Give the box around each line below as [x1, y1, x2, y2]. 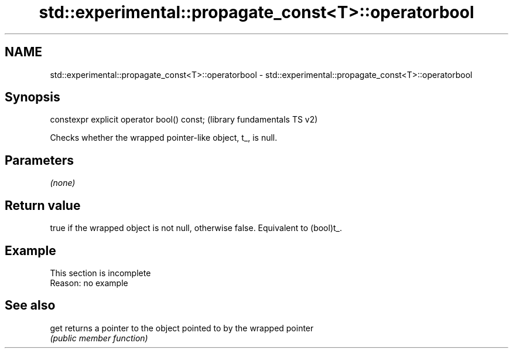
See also [5, 298, 56, 313]
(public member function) [50, 332, 148, 343]
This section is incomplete [50, 267, 151, 278]
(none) [50, 178, 76, 188]
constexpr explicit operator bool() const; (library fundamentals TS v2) [50, 114, 318, 125]
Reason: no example [50, 277, 128, 288]
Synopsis [5, 90, 60, 105]
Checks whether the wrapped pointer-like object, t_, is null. [50, 133, 278, 143]
